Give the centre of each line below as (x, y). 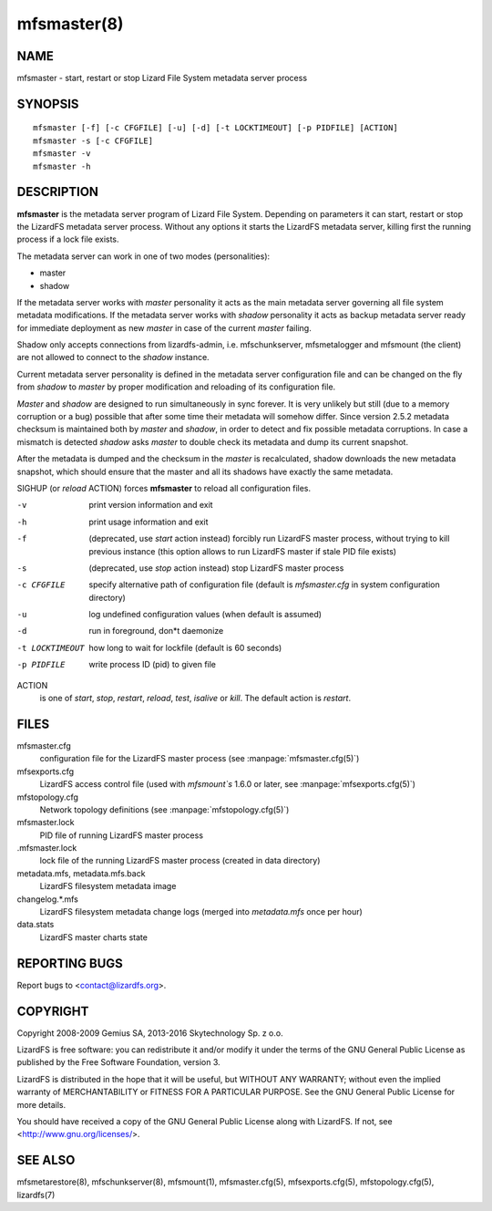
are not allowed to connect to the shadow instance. (113, 357)
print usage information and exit (149, 522)
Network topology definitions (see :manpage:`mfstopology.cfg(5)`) (164, 809)
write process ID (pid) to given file (153, 665)
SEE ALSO (46, 1160)
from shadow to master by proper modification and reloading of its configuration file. (176, 387)
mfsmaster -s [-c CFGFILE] (93, 140)
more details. (41, 1104)
